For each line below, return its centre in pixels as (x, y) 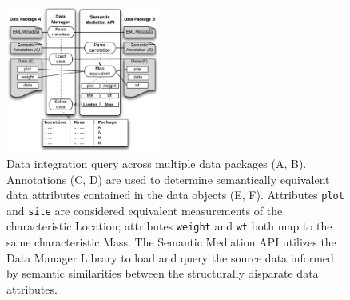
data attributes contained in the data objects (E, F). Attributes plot (175, 195)
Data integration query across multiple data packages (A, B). (157, 163)
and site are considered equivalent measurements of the (145, 210)
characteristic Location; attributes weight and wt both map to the (169, 226)
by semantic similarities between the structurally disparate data (163, 273)
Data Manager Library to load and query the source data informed (170, 257)
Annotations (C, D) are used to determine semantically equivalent (168, 179)
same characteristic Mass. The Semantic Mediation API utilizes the (171, 242)
